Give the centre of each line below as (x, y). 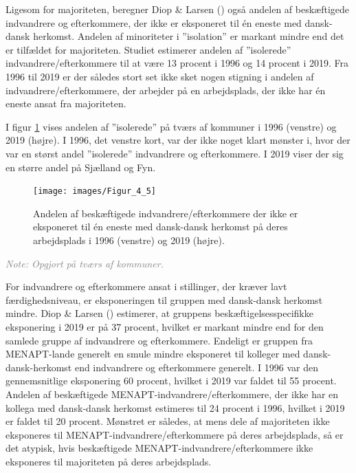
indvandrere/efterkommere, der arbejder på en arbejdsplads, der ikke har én (166, 90)
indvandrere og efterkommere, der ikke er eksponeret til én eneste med (154, 22)
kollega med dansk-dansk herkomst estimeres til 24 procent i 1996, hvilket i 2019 (175, 407)
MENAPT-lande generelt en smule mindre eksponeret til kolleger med (153, 354)
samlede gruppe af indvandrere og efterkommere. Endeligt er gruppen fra (159, 340)
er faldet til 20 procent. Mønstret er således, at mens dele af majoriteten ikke (168, 421)
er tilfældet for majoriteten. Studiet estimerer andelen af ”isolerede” (148, 49)
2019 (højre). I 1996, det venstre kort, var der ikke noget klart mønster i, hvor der (178, 140)
